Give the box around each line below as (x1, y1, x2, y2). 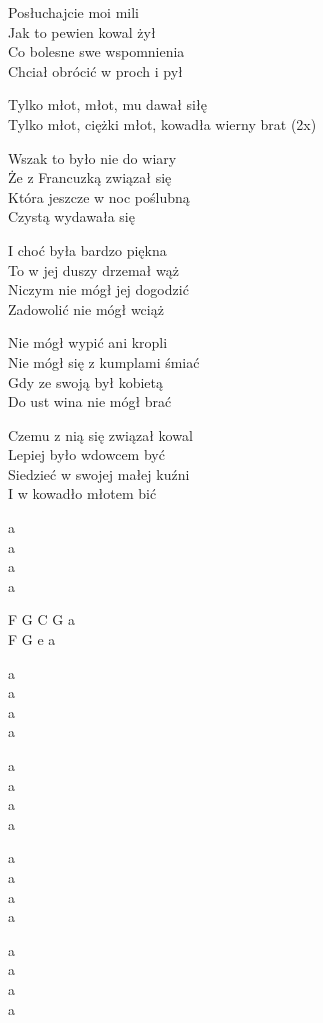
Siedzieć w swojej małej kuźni (8, 463, 190, 484)
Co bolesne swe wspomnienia (8, 41, 185, 62)
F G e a (8, 629, 56, 650)
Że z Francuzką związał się (8, 167, 172, 188)
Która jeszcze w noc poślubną (8, 186, 190, 207)
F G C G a (8, 609, 75, 630)
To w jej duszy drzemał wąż (8, 259, 179, 280)
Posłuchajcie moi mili (8, 2, 139, 22)
